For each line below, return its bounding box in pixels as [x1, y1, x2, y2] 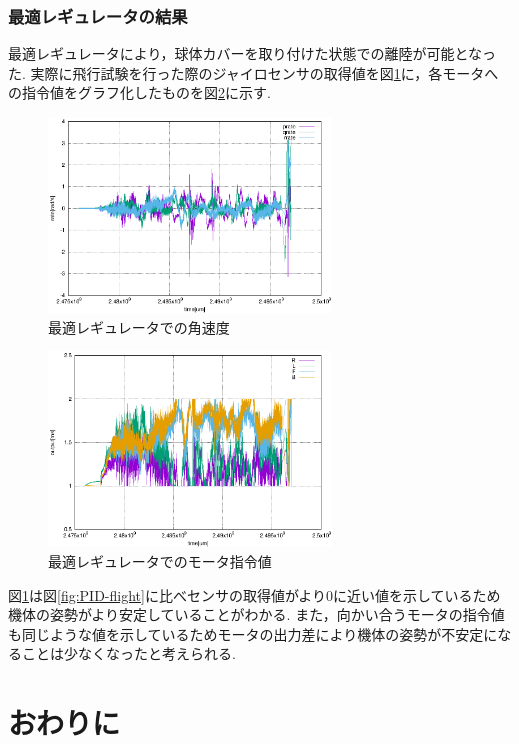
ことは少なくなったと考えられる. [21, 643, 236, 664]
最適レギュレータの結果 [8, 3, 188, 28]
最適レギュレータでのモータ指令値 [48, 551, 272, 572]
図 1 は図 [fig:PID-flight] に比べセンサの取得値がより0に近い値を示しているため [8, 584, 501, 605]
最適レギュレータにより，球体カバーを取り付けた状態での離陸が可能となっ [8, 43, 497, 64]
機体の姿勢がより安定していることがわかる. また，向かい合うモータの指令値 [8, 604, 505, 625]
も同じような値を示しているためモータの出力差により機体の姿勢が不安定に [8, 623, 498, 644]
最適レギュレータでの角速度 [48, 316, 230, 337]
